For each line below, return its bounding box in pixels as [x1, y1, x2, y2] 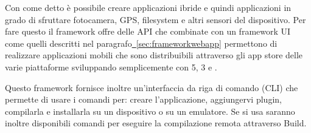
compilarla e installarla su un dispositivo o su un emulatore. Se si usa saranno [5, 104, 295, 117]
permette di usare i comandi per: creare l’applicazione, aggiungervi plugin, [5, 93, 282, 106]
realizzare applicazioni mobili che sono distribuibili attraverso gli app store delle [5, 49, 303, 61]
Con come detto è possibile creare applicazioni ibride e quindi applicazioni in [5, 1, 292, 13]
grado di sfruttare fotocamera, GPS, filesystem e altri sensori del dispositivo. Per [5, 13, 306, 26]
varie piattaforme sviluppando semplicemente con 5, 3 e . [5, 60, 217, 73]
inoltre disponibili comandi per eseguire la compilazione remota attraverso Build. [5, 117, 307, 129]
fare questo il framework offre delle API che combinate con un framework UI [5, 25, 291, 38]
